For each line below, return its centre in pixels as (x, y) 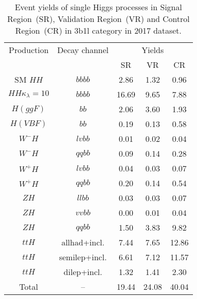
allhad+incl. (83, 242)
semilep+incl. (83, 257)
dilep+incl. (83, 272)
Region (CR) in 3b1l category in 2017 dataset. (99, 30)
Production (29, 50)
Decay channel (83, 50)
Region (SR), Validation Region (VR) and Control (99, 19)
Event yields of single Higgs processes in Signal (99, 7)
